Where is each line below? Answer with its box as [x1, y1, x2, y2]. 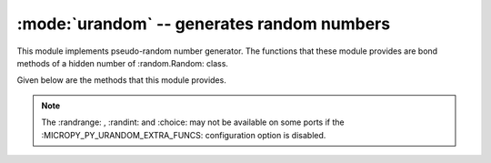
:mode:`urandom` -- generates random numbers [16, 14, 391, 34]
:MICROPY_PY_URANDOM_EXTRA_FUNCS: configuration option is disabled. [41, 129, 326, 140]
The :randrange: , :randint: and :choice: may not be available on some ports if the [41, 117, 345, 127]
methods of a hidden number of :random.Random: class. [16, 57, 229, 68]
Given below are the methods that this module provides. [16, 75, 226, 86]
